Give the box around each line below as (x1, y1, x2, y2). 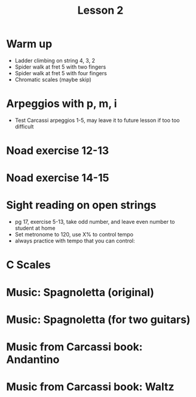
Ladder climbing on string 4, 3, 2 (14, 57, 96, 64)
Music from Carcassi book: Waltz (6, 380, 174, 394)
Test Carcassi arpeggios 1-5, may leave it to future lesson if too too (14, 116, 180, 124)
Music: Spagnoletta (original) (6, 285, 154, 299)
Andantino (6, 353, 60, 366)
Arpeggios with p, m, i (6, 97, 118, 110)
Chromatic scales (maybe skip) (14, 76, 91, 83)
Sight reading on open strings (6, 198, 157, 212)
